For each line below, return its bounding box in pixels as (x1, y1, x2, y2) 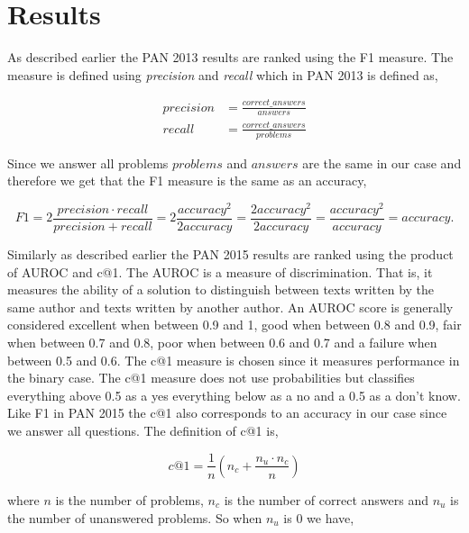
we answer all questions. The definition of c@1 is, (7, 420, 279, 439)
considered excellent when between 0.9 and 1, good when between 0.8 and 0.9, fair (7, 315, 462, 334)
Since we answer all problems (7, 153, 169, 172)
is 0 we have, (283, 508, 354, 527)
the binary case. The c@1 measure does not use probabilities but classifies (7, 368, 415, 387)
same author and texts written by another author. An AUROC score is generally (7, 297, 454, 316)
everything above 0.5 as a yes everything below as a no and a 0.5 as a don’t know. (7, 385, 461, 404)
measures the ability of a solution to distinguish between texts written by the (7, 280, 435, 299)
